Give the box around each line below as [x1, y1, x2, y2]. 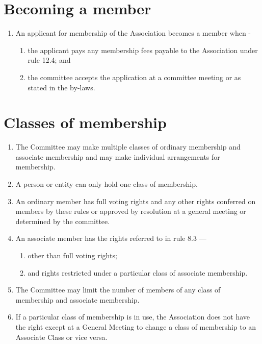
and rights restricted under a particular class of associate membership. [28, 267, 248, 278]
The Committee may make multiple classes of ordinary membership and [15, 141, 241, 152]
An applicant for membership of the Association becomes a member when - [15, 28, 251, 38]
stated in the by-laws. [28, 82, 95, 92]
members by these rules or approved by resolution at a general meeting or [15, 206, 246, 216]
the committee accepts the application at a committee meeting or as [28, 71, 241, 82]
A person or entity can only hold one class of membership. [15, 179, 198, 189]
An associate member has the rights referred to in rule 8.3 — [15, 233, 206, 243]
